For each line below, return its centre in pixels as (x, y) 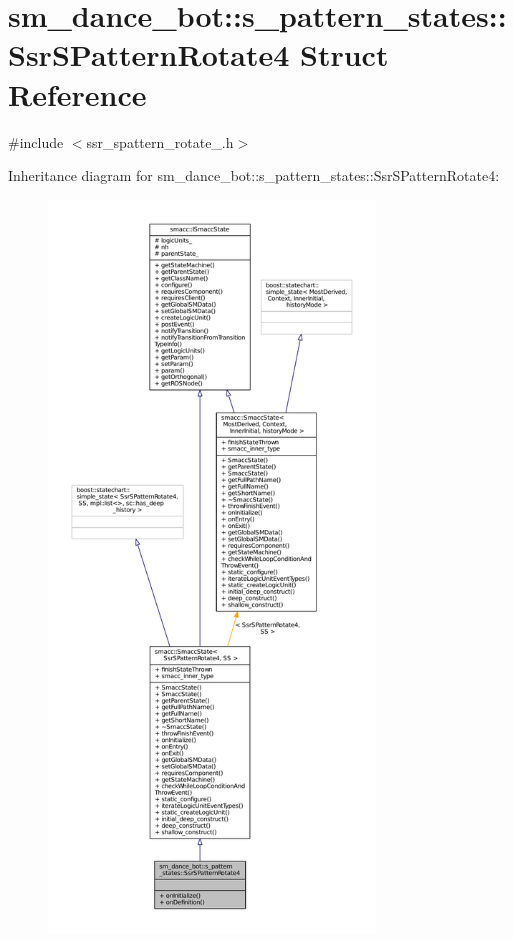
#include (36, 141)
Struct (344, 54)
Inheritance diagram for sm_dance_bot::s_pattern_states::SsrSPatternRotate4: (254, 175)
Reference (77, 93)
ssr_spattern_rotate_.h (160, 141)
